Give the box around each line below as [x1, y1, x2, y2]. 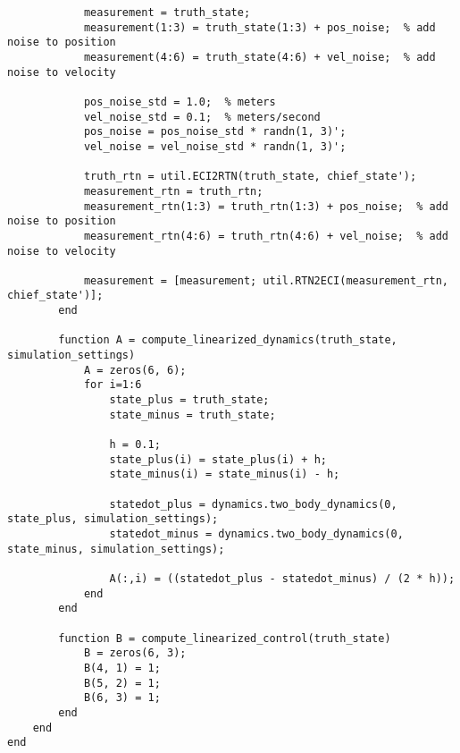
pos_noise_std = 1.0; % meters [83, 95, 276, 108]
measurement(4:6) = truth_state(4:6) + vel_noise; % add [83, 50, 436, 63]
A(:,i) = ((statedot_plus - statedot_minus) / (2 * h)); [109, 571, 456, 585]
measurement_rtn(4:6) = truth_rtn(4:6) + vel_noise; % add [83, 229, 448, 242]
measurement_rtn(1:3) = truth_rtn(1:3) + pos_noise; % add [83, 199, 448, 213]
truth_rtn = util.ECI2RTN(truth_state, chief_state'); [83, 170, 417, 183]
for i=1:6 [83, 378, 142, 392]
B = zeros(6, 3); [83, 647, 187, 660]
